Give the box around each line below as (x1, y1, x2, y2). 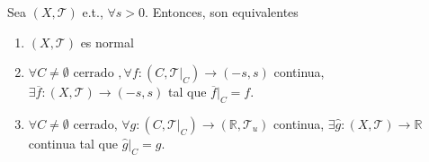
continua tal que (28, 133, 118, 152)
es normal (80, 32, 134, 51)
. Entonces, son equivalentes (145, 3, 299, 21)
